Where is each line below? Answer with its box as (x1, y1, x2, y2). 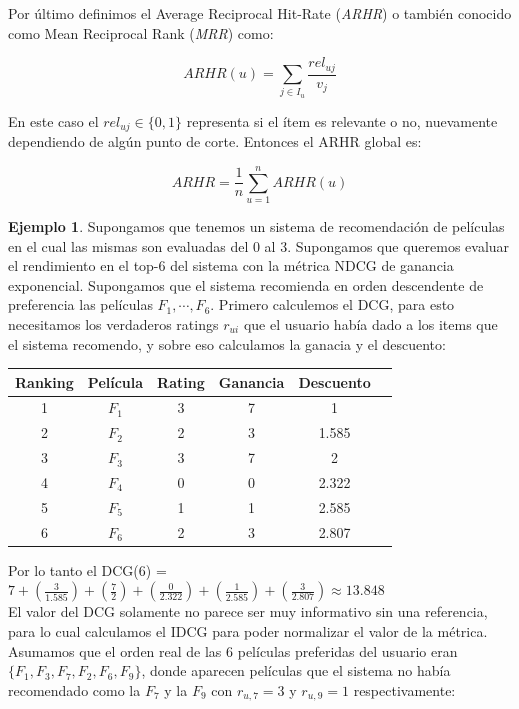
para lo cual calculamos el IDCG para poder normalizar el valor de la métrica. (8, 620, 488, 641)
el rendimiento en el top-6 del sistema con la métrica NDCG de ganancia (8, 255, 454, 276)
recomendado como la (8, 679, 141, 700)
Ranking (15, 371, 74, 392)
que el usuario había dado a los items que (243, 313, 498, 334)
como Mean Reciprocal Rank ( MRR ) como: (8, 22, 274, 43)
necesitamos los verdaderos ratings (8, 313, 219, 334)
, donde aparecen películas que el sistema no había (141, 660, 451, 681)
